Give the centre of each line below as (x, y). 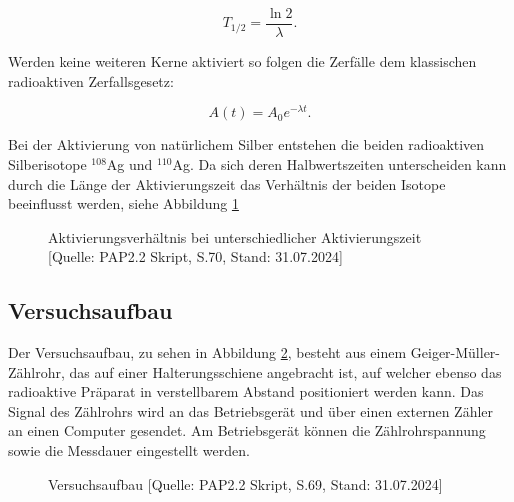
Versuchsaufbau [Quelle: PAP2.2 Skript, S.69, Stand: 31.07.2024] (245, 483)
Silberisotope (47, 163)
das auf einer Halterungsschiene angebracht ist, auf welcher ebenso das (285, 371)
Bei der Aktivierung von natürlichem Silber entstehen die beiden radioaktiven (246, 144)
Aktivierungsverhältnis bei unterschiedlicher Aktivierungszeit (235, 236)
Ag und (129, 163)
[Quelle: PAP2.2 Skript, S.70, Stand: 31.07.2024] (195, 256)
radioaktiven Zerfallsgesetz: (91, 80)
